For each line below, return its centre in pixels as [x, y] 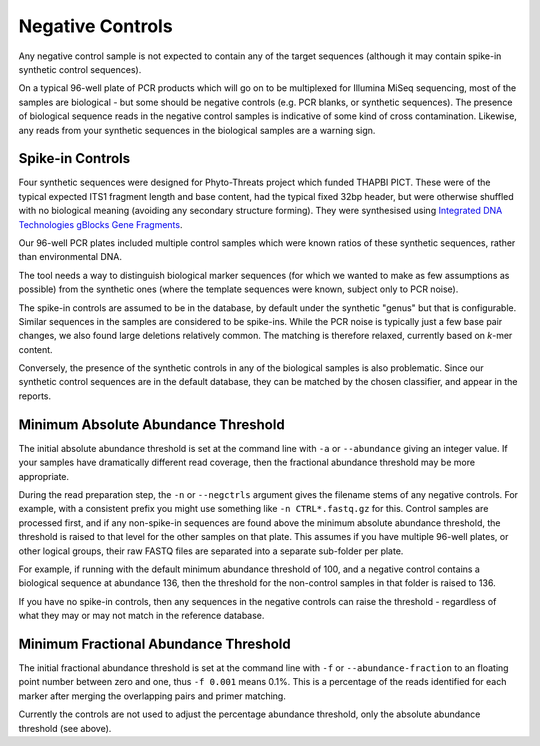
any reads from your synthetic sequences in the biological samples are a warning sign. [197, 130]
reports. [35, 396]
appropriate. [44, 476]
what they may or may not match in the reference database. [141, 616]
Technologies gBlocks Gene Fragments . [100, 224]
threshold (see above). [65, 728]
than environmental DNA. [70, 257]
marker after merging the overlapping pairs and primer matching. [152, 696]
